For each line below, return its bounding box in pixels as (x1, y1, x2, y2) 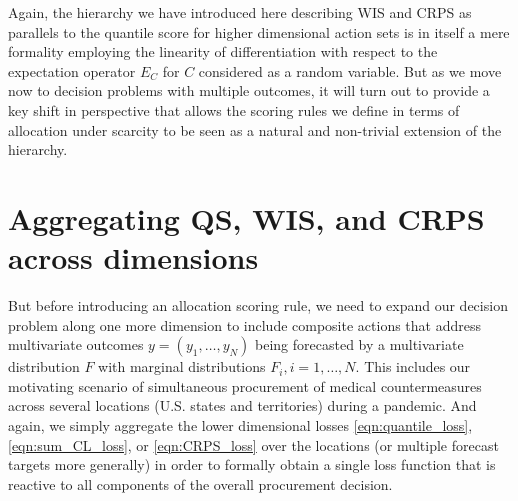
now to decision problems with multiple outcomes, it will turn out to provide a (8, 80, 490, 101)
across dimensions (8, 237, 259, 278)
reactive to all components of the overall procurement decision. (8, 473, 393, 494)
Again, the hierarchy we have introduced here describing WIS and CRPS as (8, 2, 472, 22)
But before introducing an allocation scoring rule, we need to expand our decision (8, 295, 508, 316)
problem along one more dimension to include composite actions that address (8, 314, 481, 335)
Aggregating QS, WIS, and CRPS (8, 197, 485, 238)
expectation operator (8, 60, 136, 81)
